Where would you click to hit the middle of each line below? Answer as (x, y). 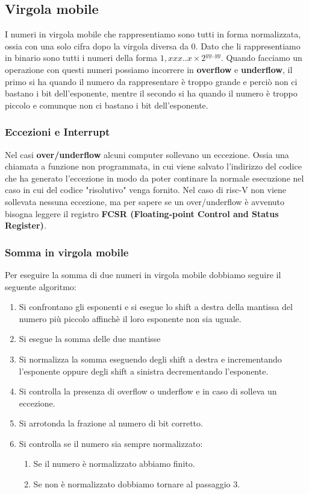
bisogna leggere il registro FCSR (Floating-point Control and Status (142, 213)
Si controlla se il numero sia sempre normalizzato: (111, 443)
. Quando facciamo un (261, 58)
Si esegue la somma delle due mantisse (90, 339)
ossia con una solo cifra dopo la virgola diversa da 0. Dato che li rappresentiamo (153, 46)
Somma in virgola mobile (67, 252)
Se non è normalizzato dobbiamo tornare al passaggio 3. (137, 484)
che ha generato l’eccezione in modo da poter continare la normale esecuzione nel (154, 178)
